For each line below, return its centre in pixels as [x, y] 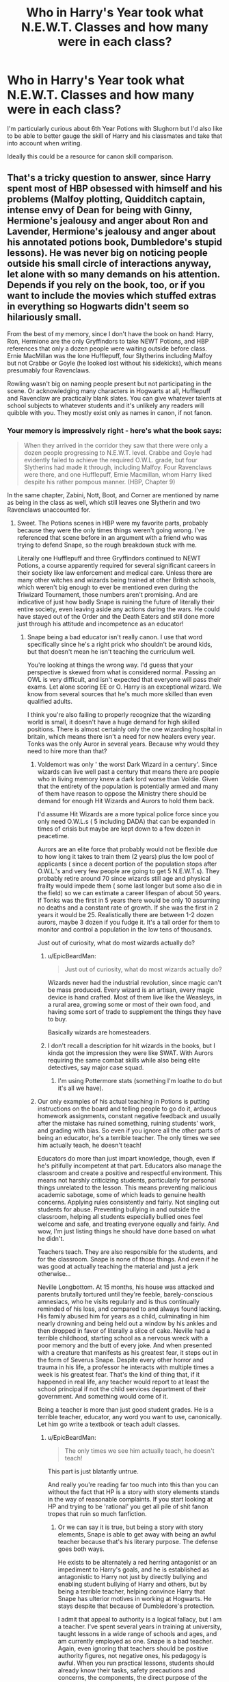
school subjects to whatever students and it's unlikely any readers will [106, 405]
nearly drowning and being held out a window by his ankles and [127, 1324]
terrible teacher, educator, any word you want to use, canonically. [130, 1417]
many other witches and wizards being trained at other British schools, [117, 580]
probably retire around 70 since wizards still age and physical [124, 879]
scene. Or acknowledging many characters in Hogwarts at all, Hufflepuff [109, 391]
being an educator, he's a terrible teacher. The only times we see [129, 1138]
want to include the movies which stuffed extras [112, 296]
